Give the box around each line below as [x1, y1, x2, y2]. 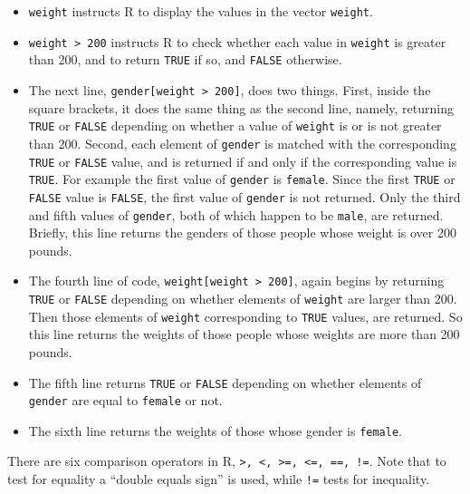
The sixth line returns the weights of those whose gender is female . [28, 421, 402, 440]
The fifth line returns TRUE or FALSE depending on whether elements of [28, 373, 422, 392]
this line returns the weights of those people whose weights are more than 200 [28, 324, 460, 344]
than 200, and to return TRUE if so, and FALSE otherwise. [28, 50, 342, 69]
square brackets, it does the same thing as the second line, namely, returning [28, 98, 455, 117]
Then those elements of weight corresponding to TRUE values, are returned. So [28, 306, 463, 325]
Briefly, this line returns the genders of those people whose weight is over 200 [28, 223, 456, 242]
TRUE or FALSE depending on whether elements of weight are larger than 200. [28, 289, 457, 307]
